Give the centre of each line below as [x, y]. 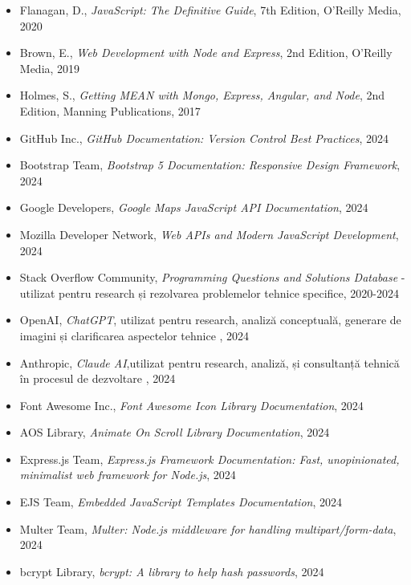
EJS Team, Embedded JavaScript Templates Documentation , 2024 [181, 502]
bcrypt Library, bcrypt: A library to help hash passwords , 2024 [172, 571]
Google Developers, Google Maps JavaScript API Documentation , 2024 [194, 207]
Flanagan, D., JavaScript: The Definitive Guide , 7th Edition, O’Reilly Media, [210, 10]
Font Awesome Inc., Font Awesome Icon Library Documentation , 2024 [191, 405]
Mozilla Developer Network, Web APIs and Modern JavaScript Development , [209, 234]
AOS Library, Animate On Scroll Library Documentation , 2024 [175, 432]
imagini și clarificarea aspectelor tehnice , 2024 [134, 335]
